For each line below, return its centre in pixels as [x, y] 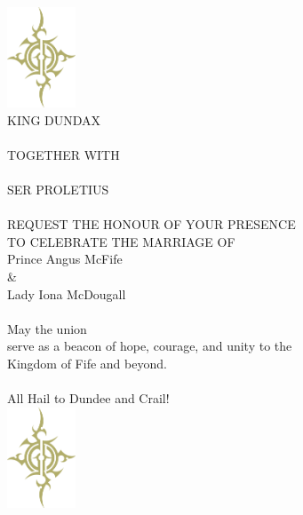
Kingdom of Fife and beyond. [87, 363]
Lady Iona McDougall [67, 293]
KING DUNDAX [54, 119]
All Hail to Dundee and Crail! [88, 398]
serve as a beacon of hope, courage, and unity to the [150, 346]
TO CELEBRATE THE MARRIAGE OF [121, 241]
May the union [47, 328]
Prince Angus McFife [65, 259]
